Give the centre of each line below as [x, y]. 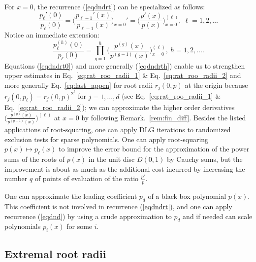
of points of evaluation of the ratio [87, 178]
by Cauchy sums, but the [205, 159]
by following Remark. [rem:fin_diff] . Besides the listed [164, 117]
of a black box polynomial [187, 196]
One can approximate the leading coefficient [71, 196]
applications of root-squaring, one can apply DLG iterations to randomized [118, 130]
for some [80, 226]
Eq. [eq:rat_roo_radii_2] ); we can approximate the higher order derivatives [120, 107]
